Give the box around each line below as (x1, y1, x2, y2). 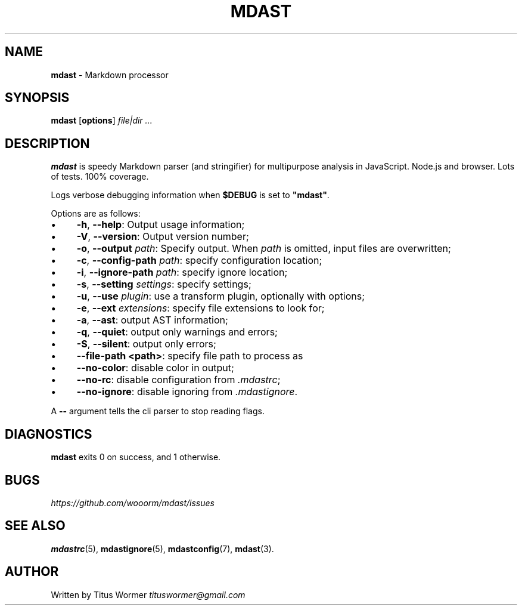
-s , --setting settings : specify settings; (76, 278, 251, 291)
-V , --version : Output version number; (76, 230, 249, 243)
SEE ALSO (5, 518, 66, 534)
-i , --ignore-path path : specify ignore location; (76, 266, 288, 279)
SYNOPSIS (5, 90, 70, 106)
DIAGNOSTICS (5, 426, 92, 442)
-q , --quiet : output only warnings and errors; (76, 326, 278, 338)
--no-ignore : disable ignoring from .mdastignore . (76, 386, 298, 398)
